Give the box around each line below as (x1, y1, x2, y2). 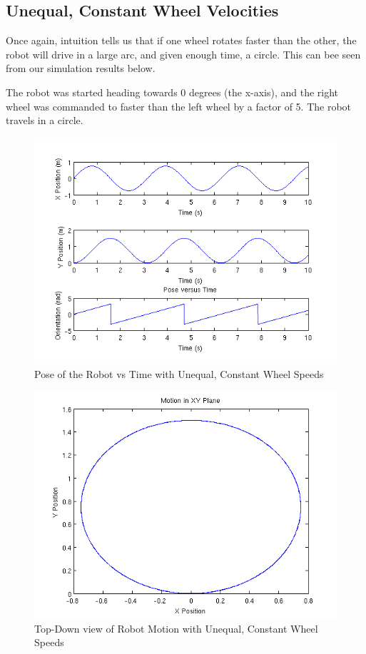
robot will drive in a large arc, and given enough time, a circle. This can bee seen (6, 46, 361, 61)
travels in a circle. (6, 113, 83, 128)
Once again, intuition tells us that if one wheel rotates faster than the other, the (6, 33, 357, 48)
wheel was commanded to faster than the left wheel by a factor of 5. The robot (6, 98, 352, 113)
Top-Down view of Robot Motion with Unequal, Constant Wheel (34, 620, 318, 635)
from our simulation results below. (6, 61, 156, 76)
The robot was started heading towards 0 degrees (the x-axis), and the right (6, 84, 339, 99)
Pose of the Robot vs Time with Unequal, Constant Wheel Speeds (34, 367, 324, 382)
